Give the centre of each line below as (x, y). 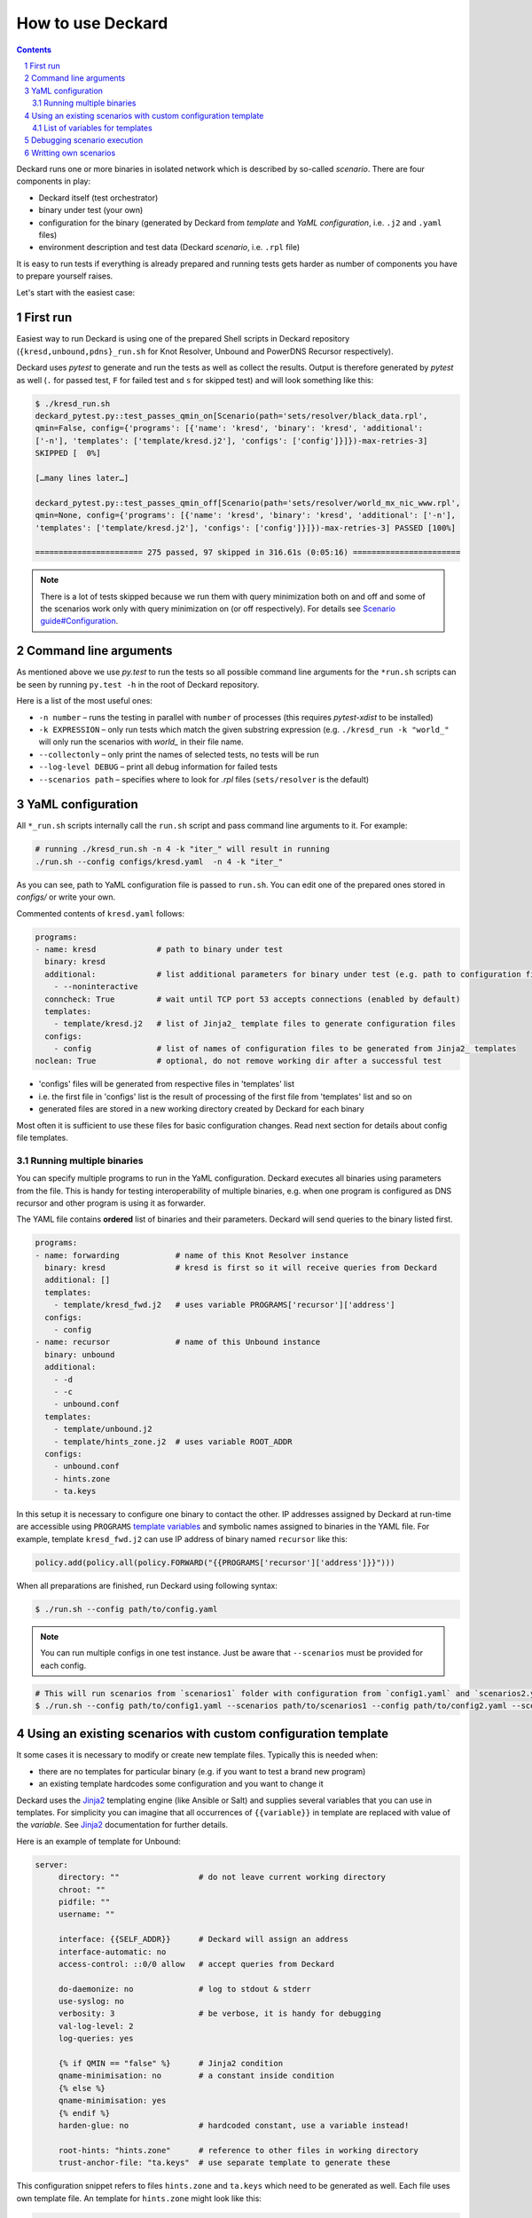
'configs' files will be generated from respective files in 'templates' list (167, 1084)
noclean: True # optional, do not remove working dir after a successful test (239, 1061)
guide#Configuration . (79, 621)
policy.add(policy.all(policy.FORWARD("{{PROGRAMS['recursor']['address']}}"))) (215, 1562)
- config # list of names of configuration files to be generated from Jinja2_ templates (285, 1049)
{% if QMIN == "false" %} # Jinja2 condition (171, 2064)
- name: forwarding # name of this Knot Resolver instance (192, 1255)
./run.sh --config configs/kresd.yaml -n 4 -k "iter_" (159, 861)
